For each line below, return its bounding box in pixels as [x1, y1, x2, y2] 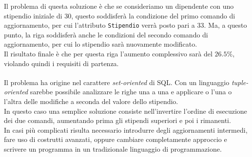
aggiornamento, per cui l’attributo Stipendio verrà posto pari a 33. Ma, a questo [4, 20, 247, 30]
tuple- [231, 77, 249, 87]
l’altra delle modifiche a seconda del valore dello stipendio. [4, 96, 178, 106]
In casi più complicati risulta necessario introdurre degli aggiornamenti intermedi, [4, 124, 248, 135]
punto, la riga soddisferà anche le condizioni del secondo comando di [4, 29, 208, 39]
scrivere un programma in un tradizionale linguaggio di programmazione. [4, 143, 222, 154]
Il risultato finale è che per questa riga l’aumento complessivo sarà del [4, 49, 213, 59]
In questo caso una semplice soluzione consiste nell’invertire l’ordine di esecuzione [4, 105, 247, 116]
